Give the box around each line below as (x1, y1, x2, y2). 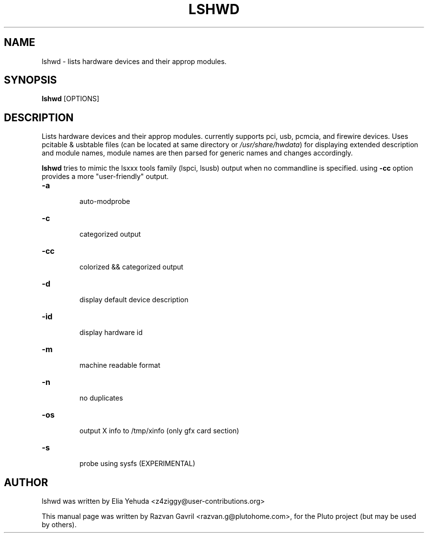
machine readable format (79, 361, 161, 370)
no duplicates (79, 394, 123, 403)
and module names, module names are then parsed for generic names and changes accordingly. (42, 149, 353, 157)
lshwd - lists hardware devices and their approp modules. (42, 57, 227, 66)
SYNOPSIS (4, 74, 57, 87)
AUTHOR (4, 476, 48, 489)
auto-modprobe (79, 197, 130, 206)
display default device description (79, 295, 189, 304)
